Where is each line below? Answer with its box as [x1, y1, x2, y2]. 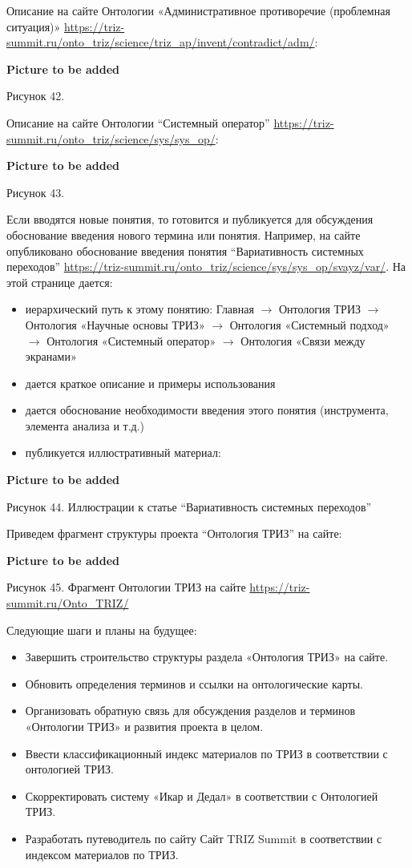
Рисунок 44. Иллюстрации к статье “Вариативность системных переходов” [6, 498, 372, 515]
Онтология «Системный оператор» [46, 332, 216, 349]
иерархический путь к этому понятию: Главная [25, 301, 254, 317]
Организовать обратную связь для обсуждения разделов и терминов [25, 702, 356, 719]
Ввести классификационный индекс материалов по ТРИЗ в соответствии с [25, 745, 388, 761]
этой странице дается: [6, 273, 113, 290]
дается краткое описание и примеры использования [25, 374, 276, 391]
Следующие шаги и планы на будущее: [6, 621, 197, 638]
